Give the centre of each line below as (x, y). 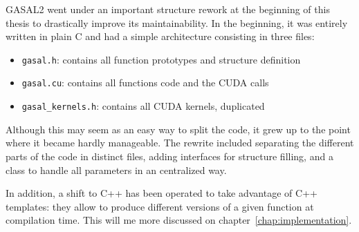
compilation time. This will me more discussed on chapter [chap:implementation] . (179, 220)
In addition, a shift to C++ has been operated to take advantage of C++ (162, 193)
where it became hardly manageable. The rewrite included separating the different (180, 143)
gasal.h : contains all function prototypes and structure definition (161, 59)
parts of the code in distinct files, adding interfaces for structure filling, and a (169, 156)
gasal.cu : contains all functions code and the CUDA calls (145, 83)
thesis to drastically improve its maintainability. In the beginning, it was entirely (177, 22)
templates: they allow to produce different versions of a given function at (160, 206)
